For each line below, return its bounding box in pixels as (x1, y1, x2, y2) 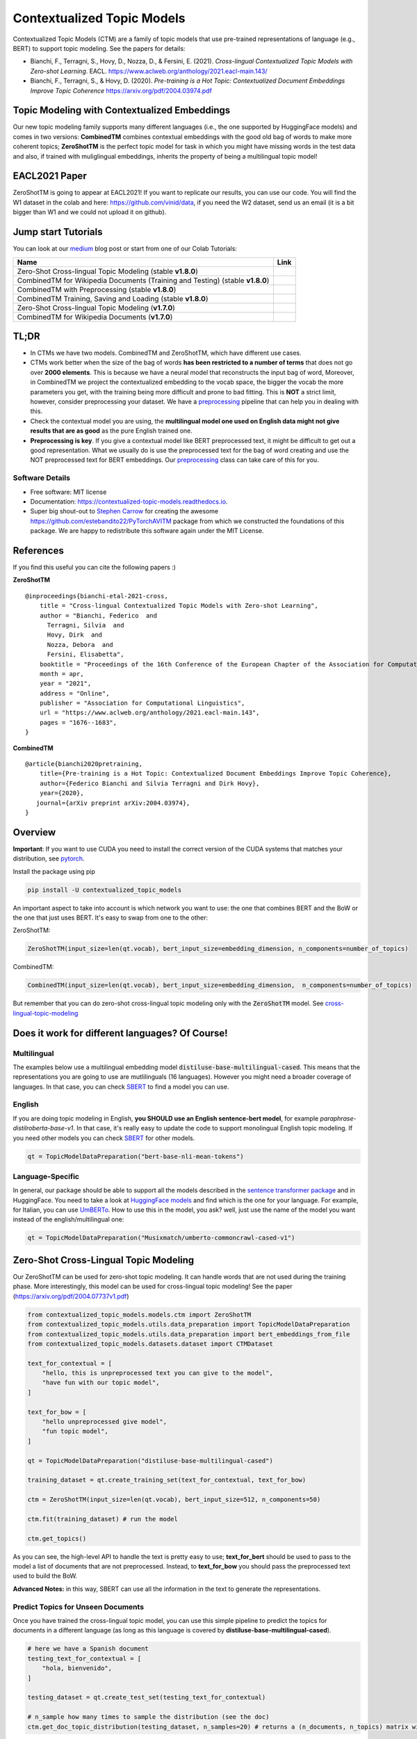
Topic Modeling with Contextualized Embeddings (13, 104, 231, 116)
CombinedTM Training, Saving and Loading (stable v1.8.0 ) (17, 294, 208, 303)
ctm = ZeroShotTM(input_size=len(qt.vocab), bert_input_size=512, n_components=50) (27, 1496, 321, 1504)
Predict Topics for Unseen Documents (13, 1602, 145, 1612)
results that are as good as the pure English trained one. (30, 426, 193, 435)
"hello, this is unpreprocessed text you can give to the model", (42, 1369, 274, 1377)
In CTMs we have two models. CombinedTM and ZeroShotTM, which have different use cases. (30, 348, 302, 358)
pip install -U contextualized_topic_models (27, 885, 182, 894)
